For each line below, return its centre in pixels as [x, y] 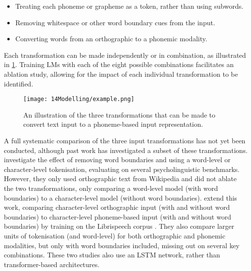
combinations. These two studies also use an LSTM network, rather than [112, 255]
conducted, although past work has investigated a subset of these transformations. [126, 150]
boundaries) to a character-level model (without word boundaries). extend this [121, 197]
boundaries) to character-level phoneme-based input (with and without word [118, 216]
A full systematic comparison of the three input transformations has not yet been [125, 140]
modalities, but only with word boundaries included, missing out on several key [122, 245]
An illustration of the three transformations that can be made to [119, 114]
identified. [19, 83]
